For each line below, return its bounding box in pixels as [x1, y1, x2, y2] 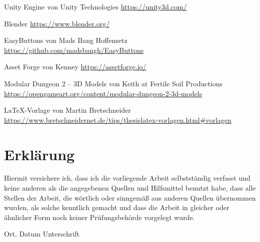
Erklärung [4, 144, 75, 164]
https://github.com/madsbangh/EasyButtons [4, 44, 144, 55]
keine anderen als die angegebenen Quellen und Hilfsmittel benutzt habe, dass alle [4, 183, 256, 193]
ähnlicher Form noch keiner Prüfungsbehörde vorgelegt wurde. [4, 212, 195, 222]
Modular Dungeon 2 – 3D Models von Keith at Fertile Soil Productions [4, 78, 223, 88]
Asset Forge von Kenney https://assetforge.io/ [4, 61, 146, 72]
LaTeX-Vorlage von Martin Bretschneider [4, 105, 131, 115]
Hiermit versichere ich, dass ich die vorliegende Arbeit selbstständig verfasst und [4, 173, 250, 183]
